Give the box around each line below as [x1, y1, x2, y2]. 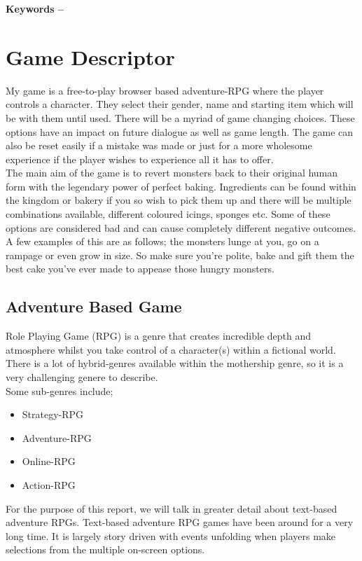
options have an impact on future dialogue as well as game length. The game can [6, 124, 354, 139]
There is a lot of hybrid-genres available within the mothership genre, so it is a [6, 356, 344, 370]
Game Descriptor [6, 42, 175, 71]
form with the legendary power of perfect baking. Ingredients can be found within [6, 179, 356, 193]
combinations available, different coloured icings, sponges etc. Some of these [6, 207, 330, 221]
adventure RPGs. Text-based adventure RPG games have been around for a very [6, 515, 354, 529]
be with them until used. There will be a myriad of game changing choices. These [6, 110, 355, 125]
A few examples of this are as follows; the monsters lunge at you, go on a [6, 234, 319, 249]
